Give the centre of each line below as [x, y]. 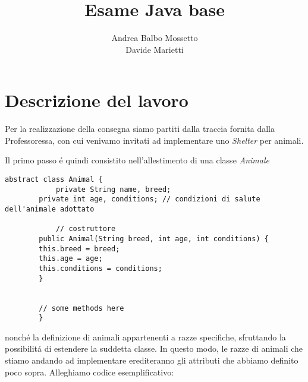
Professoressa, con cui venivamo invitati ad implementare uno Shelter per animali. [154, 140]
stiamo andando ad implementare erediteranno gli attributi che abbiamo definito [152, 360]
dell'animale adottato [50, 209]
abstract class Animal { [54, 180]
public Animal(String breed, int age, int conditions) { [154, 239]
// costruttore [86, 229]
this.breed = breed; [79, 249]
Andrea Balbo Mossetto [155, 38]
